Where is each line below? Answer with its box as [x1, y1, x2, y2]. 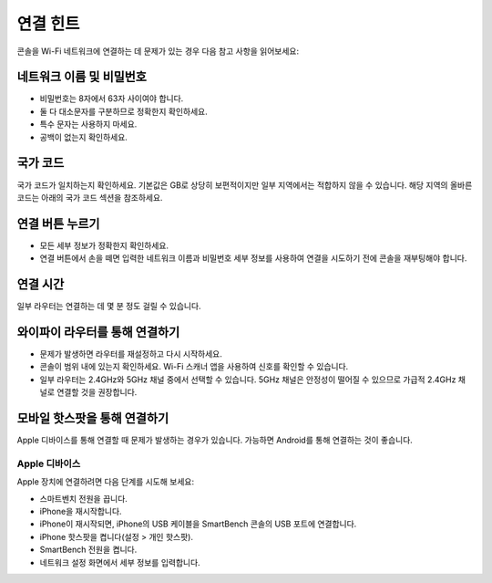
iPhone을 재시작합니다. [39, 506, 122, 517]
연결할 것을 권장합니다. [56, 387, 138, 398]
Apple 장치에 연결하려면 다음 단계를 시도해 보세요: [16, 476, 195, 487]
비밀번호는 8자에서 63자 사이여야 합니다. [39, 93, 184, 104]
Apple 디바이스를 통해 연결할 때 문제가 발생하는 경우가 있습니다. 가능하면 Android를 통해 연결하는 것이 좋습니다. [16, 434, 414, 446]
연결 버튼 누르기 [16, 215, 100, 232]
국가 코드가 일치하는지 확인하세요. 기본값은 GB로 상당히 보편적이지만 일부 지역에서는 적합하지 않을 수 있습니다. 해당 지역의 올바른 [16, 179, 473, 191]
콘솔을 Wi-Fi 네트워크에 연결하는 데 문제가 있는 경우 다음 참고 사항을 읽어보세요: [16, 46, 300, 57]
